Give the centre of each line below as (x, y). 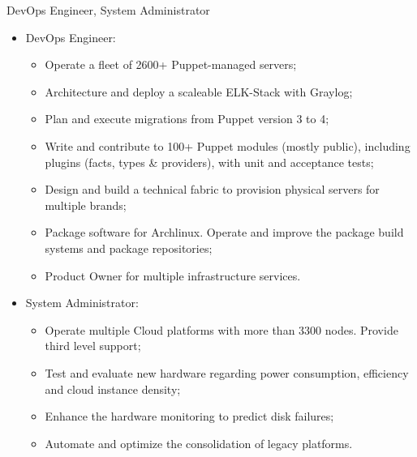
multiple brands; (86, 205)
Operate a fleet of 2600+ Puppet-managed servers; (171, 64)
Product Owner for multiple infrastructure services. (173, 275)
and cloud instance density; (113, 389)
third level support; (93, 346)
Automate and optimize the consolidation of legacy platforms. (199, 443)
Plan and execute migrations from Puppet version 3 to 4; (187, 119)
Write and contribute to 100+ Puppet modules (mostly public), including (228, 145)
